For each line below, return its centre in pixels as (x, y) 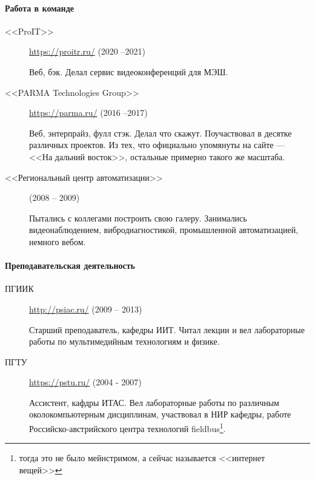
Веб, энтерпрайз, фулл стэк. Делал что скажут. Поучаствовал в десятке (161, 133)
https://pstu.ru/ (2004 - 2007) (85, 382)
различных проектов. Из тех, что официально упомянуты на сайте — (157, 145)
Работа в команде (39, 8)
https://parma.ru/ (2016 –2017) (88, 113)
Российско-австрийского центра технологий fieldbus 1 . (128, 428)
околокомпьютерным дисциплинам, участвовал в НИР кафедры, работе (160, 414)
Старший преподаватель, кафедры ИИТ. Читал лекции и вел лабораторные (167, 329)
